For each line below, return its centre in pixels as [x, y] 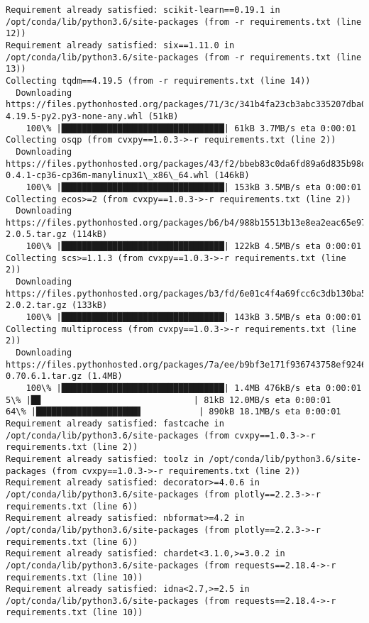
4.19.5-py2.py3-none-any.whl [75, 116]
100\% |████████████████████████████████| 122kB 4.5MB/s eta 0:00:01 [194, 247]
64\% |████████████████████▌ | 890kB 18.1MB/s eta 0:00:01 [174, 412]
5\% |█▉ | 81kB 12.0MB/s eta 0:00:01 [169, 400]
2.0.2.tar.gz [36, 305]
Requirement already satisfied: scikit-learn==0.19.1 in [143, 10]
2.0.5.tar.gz [36, 235]
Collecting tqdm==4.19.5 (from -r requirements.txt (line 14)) [158, 81]
